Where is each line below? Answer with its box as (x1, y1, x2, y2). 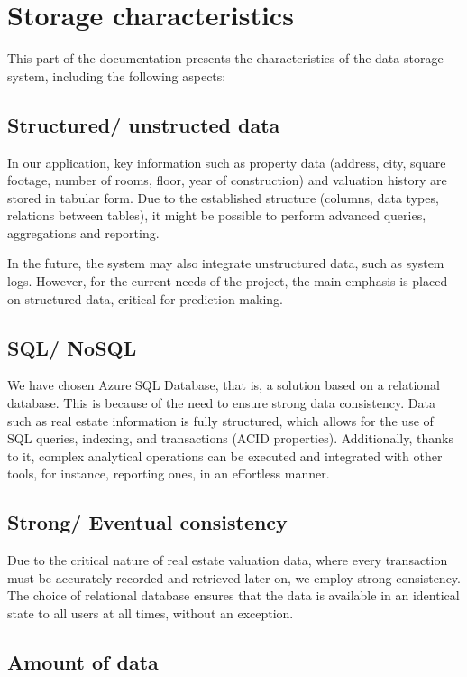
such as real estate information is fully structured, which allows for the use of (7, 411, 434, 430)
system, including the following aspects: (7, 66, 226, 85)
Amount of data (7, 648, 159, 675)
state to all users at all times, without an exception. (7, 604, 294, 623)
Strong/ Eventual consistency (7, 508, 288, 536)
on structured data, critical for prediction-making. (7, 289, 283, 308)
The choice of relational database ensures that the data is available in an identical (7, 586, 460, 605)
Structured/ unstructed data (7, 110, 280, 138)
